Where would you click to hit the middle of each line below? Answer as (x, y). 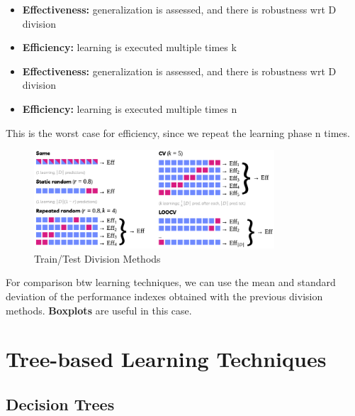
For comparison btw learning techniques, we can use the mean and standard (171, 282)
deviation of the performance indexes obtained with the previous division (164, 296)
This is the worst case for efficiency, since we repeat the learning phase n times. (178, 132)
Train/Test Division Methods (97, 258)
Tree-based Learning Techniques (166, 359)
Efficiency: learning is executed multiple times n (130, 108)
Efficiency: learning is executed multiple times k (129, 47)
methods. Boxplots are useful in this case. (99, 310)
